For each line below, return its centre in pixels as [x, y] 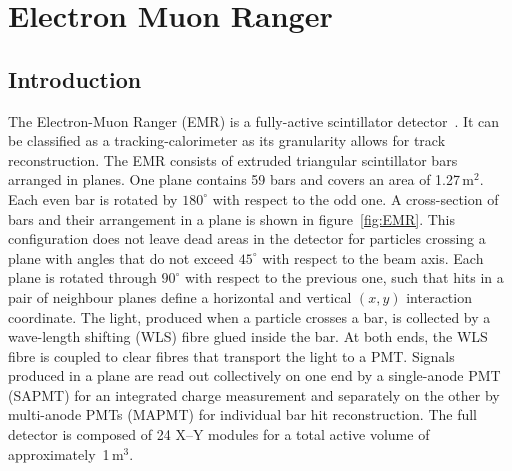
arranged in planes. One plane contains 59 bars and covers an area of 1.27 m [241, 179]
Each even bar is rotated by [93, 198]
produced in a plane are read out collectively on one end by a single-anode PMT [254, 375]
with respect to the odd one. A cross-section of [355, 198]
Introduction [75, 78]
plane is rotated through [82, 277]
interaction [439, 296]
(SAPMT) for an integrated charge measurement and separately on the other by [254, 394]
